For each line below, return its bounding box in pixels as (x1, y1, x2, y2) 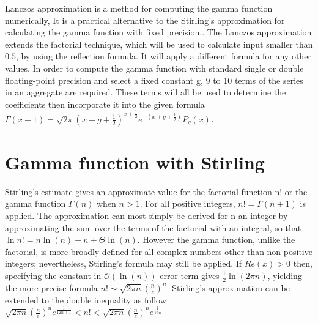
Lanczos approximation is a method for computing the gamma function (5, 2, 273, 14)
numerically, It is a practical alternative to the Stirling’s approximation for (5, 13, 285, 26)
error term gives (160, 269, 220, 281)
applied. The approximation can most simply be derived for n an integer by (5, 209, 288, 222)
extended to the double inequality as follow (5, 293, 166, 306)
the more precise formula (5, 281, 98, 294)
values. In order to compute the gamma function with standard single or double (5, 61, 304, 74)
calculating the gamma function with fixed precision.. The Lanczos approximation (5, 26, 312, 39)
